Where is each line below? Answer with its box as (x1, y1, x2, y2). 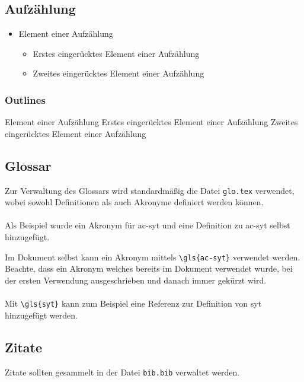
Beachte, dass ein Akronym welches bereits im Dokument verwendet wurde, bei (5, 262, 293, 275)
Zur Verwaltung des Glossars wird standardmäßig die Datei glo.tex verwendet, (5, 184, 295, 196)
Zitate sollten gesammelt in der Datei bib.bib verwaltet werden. (5, 365, 240, 378)
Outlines (5, 92, 46, 107)
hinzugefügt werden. (5, 308, 78, 321)
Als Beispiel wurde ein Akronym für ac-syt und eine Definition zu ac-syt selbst (5, 219, 290, 231)
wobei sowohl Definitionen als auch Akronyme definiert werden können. (5, 196, 264, 208)
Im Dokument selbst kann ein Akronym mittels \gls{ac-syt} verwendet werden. (5, 250, 300, 263)
